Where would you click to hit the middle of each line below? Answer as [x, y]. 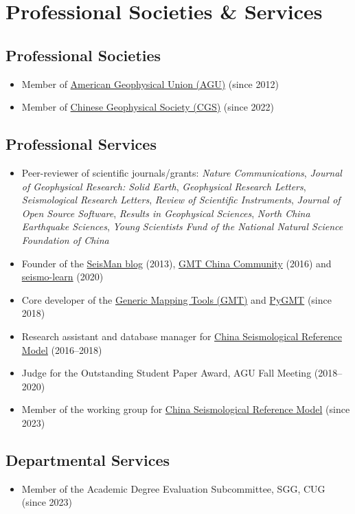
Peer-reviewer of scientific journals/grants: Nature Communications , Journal [182, 172]
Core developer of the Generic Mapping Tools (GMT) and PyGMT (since [176, 299]
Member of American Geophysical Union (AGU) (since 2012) [150, 83]
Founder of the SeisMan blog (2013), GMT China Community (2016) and [176, 263]
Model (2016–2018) [62, 349]
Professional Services [81, 144]
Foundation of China [65, 239]
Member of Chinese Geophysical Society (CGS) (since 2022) [148, 107]
